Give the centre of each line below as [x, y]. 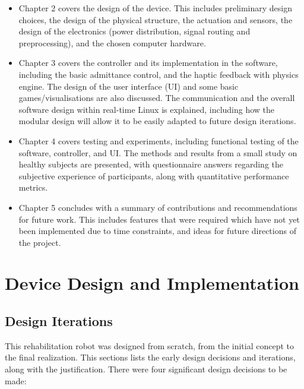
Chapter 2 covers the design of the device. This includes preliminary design [155, 8]
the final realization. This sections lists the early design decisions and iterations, [150, 357]
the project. [40, 242]
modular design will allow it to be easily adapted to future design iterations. [157, 121]
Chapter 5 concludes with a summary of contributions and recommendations [158, 207]
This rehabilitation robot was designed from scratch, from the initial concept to [150, 345]
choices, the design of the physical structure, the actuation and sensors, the [156, 19]
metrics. [33, 187]
